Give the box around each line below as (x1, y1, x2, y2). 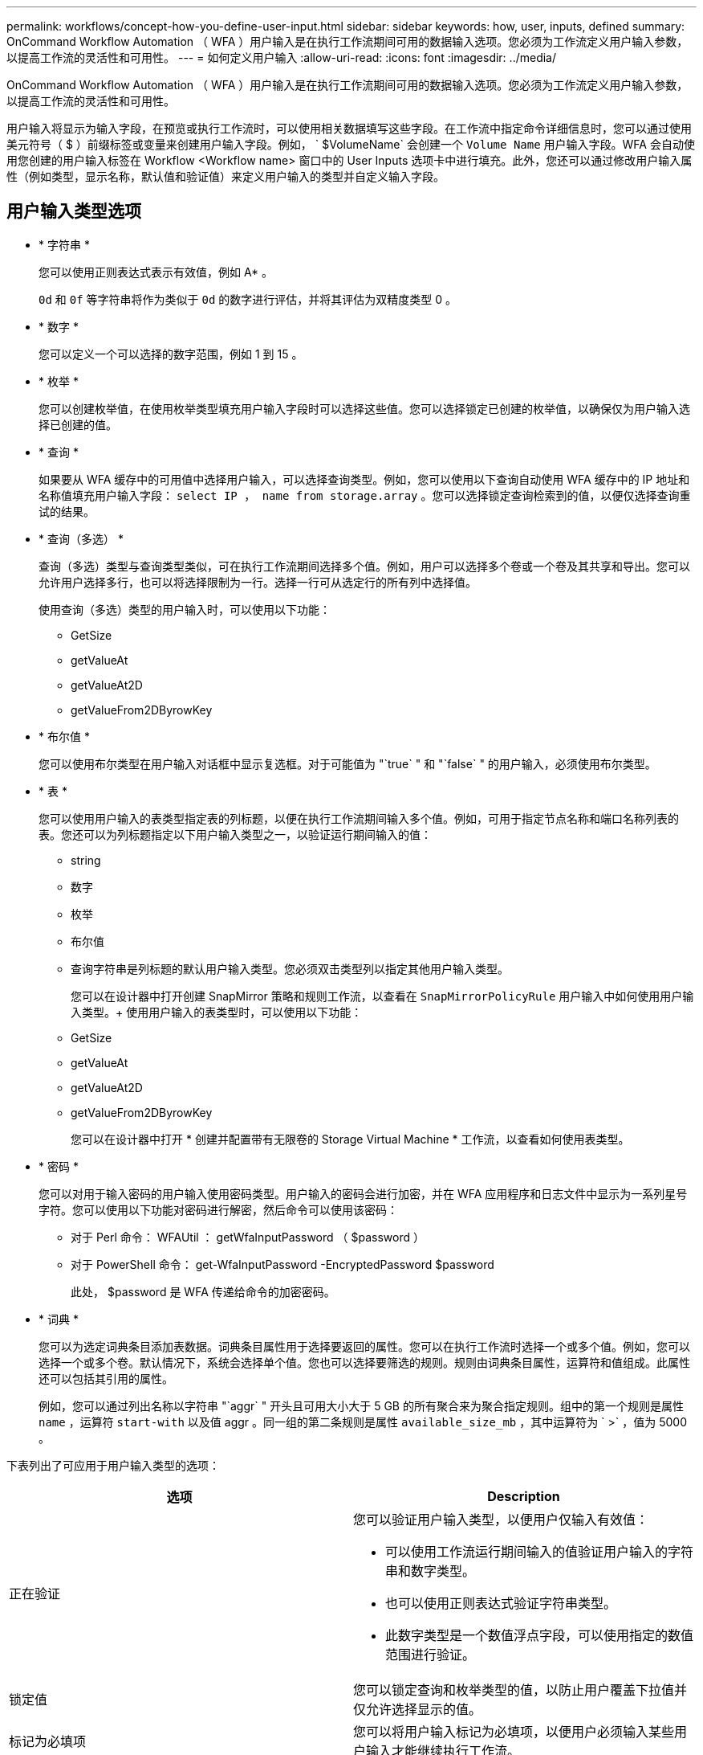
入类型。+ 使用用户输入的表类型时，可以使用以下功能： (71, 1004, 363, 1019)
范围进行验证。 (385, 1646, 476, 1663)
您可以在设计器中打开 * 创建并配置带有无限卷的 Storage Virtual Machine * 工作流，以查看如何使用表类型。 (71, 1131, 630, 1146)
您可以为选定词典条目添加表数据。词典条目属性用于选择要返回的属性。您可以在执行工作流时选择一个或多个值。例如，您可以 (39, 1339, 690, 1353)
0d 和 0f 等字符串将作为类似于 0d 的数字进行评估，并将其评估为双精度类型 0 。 (39, 292, 457, 306)
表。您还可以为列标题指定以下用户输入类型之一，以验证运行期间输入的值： (39, 827, 432, 841)
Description (487, 1487, 560, 1504)
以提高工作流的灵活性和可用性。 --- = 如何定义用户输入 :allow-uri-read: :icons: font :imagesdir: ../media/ (6, 51, 557, 64)
